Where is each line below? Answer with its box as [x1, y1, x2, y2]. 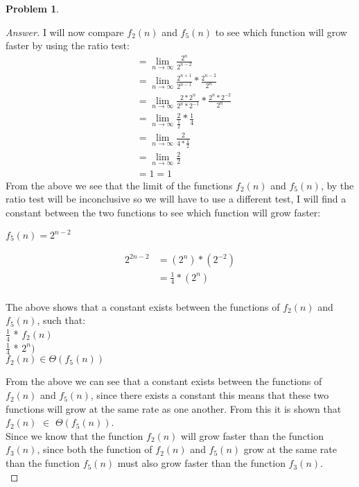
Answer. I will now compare [6, 24, 124, 39]
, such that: [37, 313, 86, 327]
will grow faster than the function [181, 428, 324, 443]
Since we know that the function [6, 428, 143, 443]
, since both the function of [37, 442, 152, 456]
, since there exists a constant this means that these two [90, 388, 329, 402]
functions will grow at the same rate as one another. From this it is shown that [6, 401, 342, 416]
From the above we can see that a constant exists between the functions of [6, 374, 322, 388]
